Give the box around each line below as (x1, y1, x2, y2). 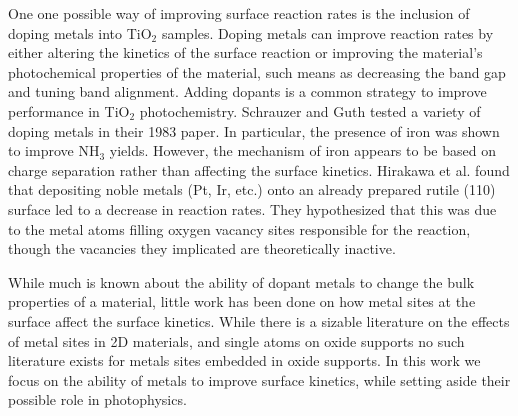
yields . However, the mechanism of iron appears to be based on (109, 140, 496, 161)
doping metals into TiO (8, 22, 152, 43)
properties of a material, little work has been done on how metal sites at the (8, 291, 476, 312)
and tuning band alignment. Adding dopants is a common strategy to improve (8, 81, 487, 102)
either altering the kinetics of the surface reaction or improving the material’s (8, 42, 483, 63)
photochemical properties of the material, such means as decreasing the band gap (8, 61, 506, 82)
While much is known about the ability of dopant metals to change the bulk (8, 271, 475, 292)
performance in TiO (8, 100, 130, 121)
